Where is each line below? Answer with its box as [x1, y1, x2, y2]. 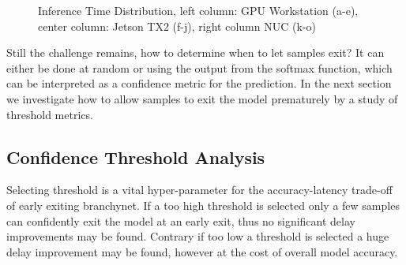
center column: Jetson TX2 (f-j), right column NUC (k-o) [38, 17, 316, 34]
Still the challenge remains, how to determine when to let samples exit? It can [6, 44, 385, 61]
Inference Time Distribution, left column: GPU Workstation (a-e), [38, 2, 359, 18]
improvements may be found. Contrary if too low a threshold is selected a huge [6, 228, 389, 244]
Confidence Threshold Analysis [6, 144, 265, 169]
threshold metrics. [6, 106, 93, 122]
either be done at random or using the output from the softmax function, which [6, 59, 393, 76]
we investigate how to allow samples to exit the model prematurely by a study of [6, 90, 398, 106]
